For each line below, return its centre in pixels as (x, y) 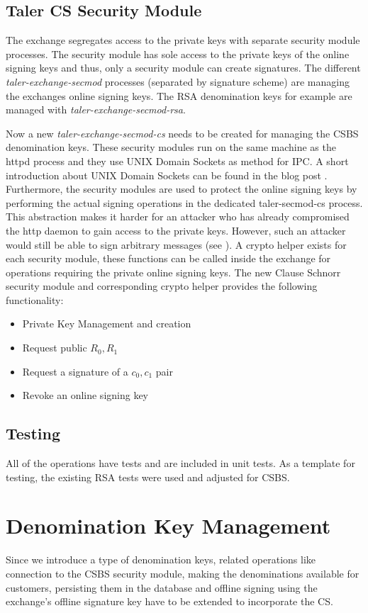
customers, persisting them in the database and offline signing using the (162, 587)
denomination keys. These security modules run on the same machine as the (171, 147)
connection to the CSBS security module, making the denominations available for (183, 573)
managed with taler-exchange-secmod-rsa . (96, 109)
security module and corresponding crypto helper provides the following (162, 286)
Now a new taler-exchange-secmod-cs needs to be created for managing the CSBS (182, 133)
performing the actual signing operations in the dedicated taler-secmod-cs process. (184, 202)
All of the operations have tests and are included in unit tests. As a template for (180, 463)
